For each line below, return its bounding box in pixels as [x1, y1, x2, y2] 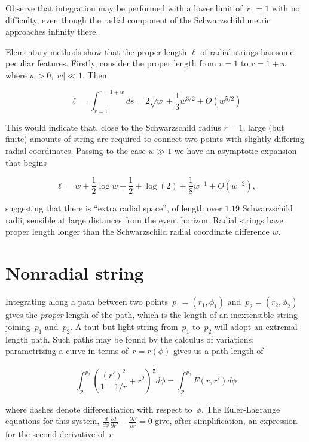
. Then [82, 68, 107, 81]
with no [271, 2, 300, 14]
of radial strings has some [200, 45, 294, 57]
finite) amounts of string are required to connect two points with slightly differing [5, 132, 304, 145]
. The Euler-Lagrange [201, 402, 280, 415]
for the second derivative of [5, 428, 105, 440]
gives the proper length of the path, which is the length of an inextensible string [5, 308, 298, 321]
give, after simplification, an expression [155, 414, 298, 427]
